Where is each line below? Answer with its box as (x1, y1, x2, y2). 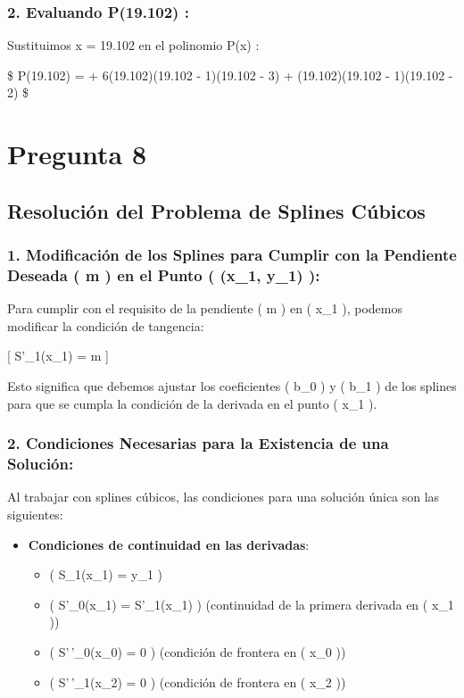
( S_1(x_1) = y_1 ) (49, 565, 162, 584)
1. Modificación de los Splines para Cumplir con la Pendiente (7, 244, 457, 266)
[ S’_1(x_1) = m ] (7, 346, 109, 365)
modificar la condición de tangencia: (7, 316, 204, 335)
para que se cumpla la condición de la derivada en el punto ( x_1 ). (7, 394, 377, 412)
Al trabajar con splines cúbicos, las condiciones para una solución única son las (7, 487, 440, 506)
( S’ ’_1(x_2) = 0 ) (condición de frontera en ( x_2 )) (49, 672, 346, 691)
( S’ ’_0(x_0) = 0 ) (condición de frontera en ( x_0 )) (49, 642, 346, 661)
